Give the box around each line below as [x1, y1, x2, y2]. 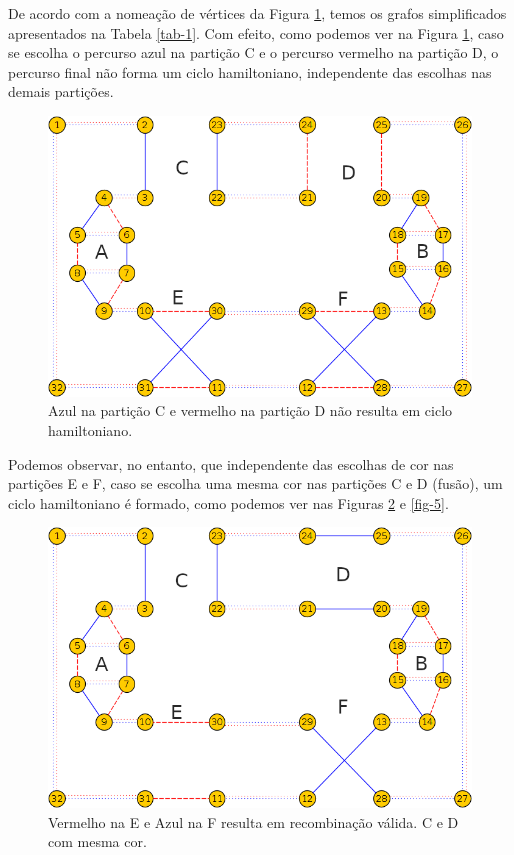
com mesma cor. [48, 831, 147, 852]
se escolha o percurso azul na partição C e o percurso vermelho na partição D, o [8, 42, 499, 63]
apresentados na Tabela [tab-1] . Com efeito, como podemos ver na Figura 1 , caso [8, 22, 504, 43]
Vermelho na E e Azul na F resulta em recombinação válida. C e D [48, 811, 459, 832]
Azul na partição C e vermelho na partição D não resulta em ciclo [48, 400, 453, 421]
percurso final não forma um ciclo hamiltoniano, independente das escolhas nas [8, 61, 492, 82]
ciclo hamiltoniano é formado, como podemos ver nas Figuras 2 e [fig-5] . [8, 492, 449, 513]
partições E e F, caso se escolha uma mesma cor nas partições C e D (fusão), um [8, 473, 503, 494]
